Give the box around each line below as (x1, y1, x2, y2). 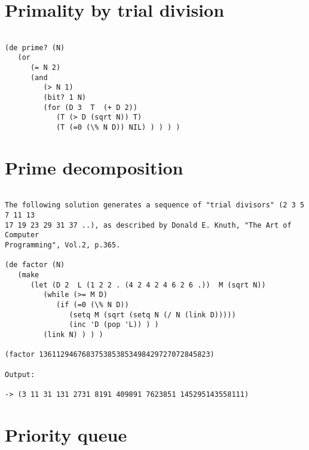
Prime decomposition (5, 155, 183, 179)
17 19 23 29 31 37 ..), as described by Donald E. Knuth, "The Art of (5, 221, 292, 229)
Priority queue (5, 422, 127, 446)
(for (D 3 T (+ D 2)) (43, 103, 137, 112)
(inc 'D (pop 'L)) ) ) (69, 320, 159, 329)
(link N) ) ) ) (43, 330, 103, 339)
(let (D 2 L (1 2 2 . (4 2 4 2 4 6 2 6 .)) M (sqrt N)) (30, 280, 266, 289)
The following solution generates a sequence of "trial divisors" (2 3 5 (5, 201, 305, 210)
